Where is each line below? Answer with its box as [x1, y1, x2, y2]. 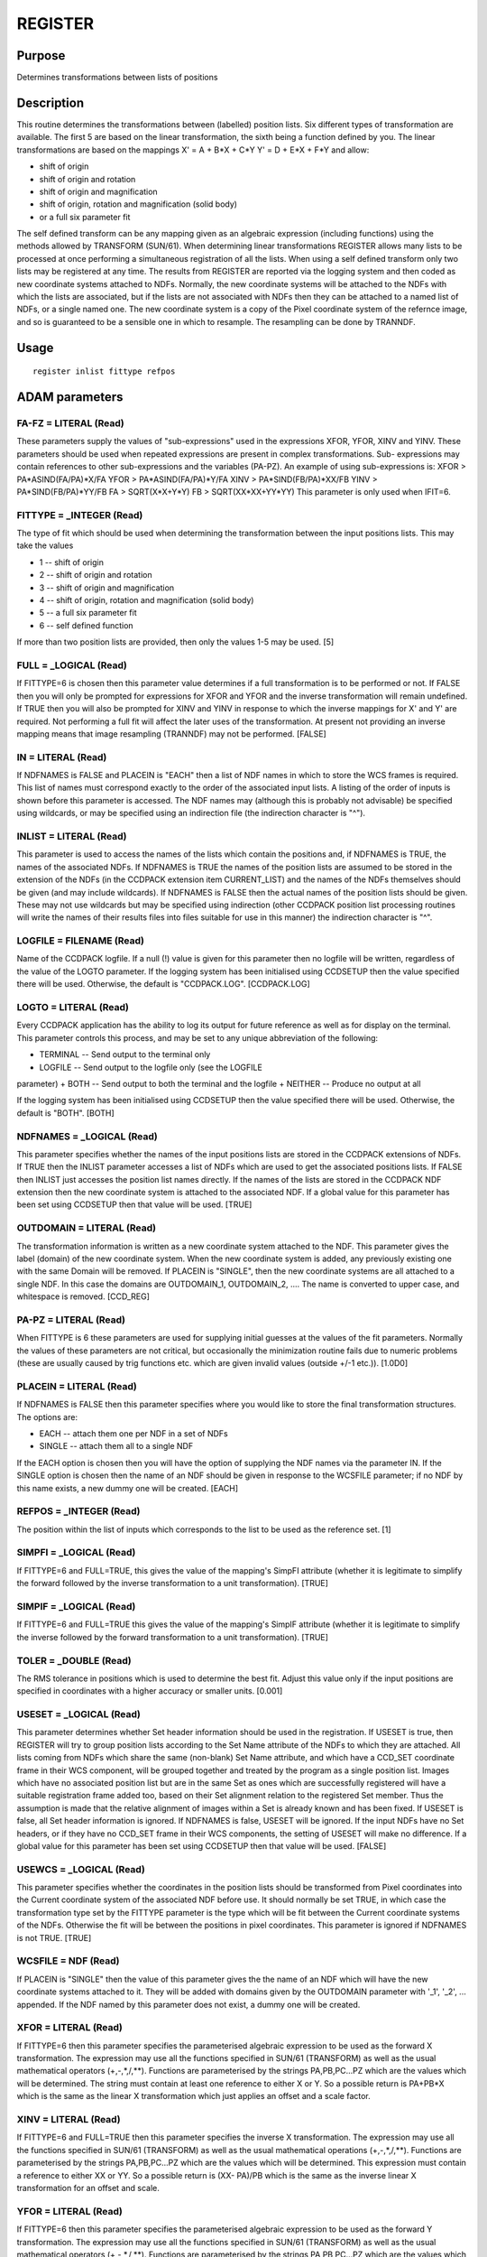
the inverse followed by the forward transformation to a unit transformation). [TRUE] [16, 1631, 329, 1642]
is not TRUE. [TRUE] [16, 1932, 92, 1943]
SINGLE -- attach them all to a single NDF [39, 1441, 194, 1452]
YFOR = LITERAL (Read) [16, 2205, 124, 2217]
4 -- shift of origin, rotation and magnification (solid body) [39, 595, 254, 606]
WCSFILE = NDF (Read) [16, 1955, 120, 1967]
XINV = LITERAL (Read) [16, 2113, 121, 2126]
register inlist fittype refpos [32, 367, 176, 376]
